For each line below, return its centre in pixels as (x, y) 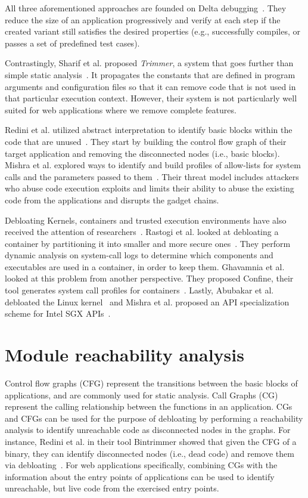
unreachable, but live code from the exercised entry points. (112, 488)
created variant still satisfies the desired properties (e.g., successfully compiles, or (153, 31)
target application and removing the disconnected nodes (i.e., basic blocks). (142, 153)
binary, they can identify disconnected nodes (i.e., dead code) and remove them (150, 453)
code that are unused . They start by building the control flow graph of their (146, 141)
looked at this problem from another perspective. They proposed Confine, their (149, 278)
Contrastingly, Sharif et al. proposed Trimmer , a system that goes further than (149, 63)
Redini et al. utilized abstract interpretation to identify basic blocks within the (149, 130)
